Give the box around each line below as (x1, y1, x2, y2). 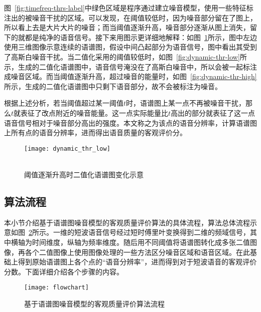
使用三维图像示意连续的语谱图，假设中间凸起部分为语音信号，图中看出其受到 (4, 42, 257, 52)
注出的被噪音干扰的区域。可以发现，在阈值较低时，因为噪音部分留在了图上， (4, 12, 257, 23)
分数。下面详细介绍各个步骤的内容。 (4, 266, 123, 276)
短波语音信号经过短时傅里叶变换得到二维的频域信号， (74, 227, 250, 237)
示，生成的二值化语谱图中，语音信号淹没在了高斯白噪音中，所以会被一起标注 (4, 61, 257, 72)
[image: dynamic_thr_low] (24, 145, 110, 152)
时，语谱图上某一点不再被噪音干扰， (126, 98, 246, 108)
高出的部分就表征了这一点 (171, 107, 255, 118)
